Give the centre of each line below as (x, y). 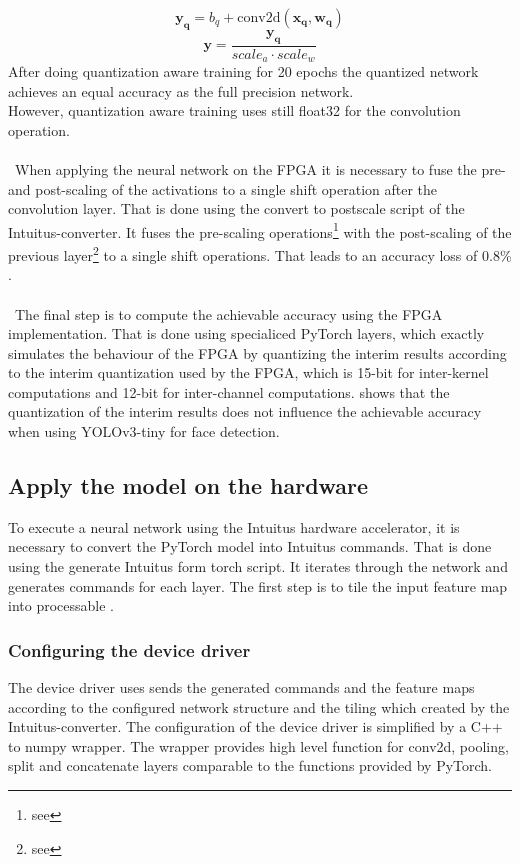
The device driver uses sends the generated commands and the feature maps (241, 687)
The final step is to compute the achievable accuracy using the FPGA (228, 313)
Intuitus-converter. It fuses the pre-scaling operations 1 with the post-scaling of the (260, 230)
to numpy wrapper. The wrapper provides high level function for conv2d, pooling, (258, 745)
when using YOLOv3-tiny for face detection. (144, 431)
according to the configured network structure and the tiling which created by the (259, 706)
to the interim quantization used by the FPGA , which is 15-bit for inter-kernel (248, 372)
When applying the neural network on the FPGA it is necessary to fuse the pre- (260, 169)
